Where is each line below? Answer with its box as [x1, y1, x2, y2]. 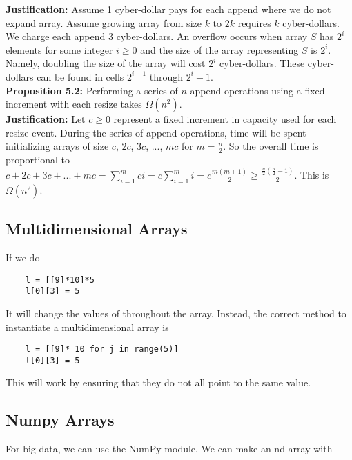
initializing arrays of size [6, 139, 109, 153]
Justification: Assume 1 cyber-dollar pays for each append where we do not [6, 2, 331, 16]
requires [237, 15, 271, 30]
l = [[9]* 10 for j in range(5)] [25, 344, 179, 354]
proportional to [6, 152, 70, 167]
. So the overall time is [223, 139, 319, 153]
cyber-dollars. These [219, 56, 305, 70]
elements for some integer [6, 42, 113, 57]
